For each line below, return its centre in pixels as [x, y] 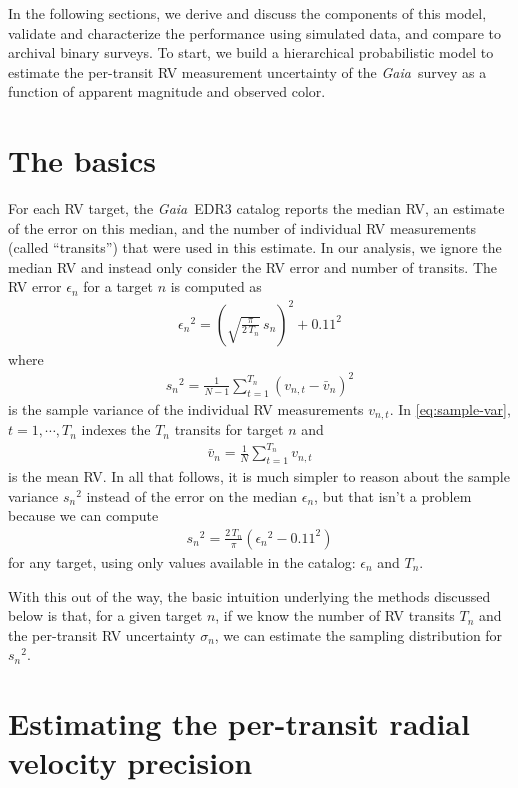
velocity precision [130, 762]
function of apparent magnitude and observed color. [167, 91]
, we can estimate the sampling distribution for [358, 634]
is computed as [216, 286]
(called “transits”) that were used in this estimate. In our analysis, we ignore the [255, 247]
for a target [118, 286]
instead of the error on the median [192, 495]
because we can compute [83, 515]
